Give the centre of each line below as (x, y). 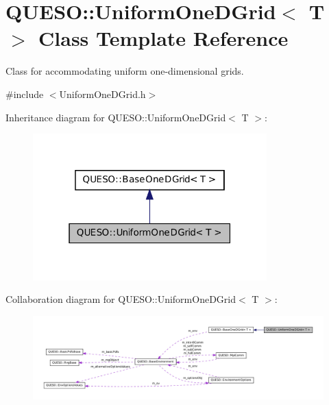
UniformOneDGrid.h (102, 94)
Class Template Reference (163, 38)
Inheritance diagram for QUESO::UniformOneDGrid (116, 117)
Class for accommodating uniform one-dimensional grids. (125, 71)
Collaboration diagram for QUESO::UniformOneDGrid (121, 299)
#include (25, 94)
